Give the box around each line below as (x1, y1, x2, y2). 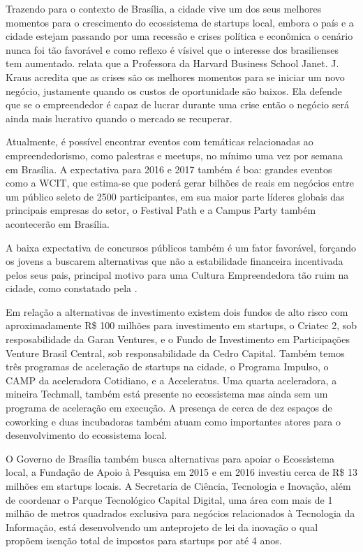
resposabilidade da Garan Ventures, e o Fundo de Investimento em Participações (6, 332, 350, 347)
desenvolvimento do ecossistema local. (6, 428, 168, 442)
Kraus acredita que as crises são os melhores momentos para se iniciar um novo (6, 69, 345, 84)
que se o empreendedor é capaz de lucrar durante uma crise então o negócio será (6, 97, 349, 112)
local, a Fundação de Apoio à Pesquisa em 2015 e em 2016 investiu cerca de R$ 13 (6, 465, 357, 479)
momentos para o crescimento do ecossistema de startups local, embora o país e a (6, 15, 354, 29)
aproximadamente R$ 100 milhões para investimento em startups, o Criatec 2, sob (6, 318, 357, 333)
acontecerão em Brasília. (6, 216, 110, 231)
